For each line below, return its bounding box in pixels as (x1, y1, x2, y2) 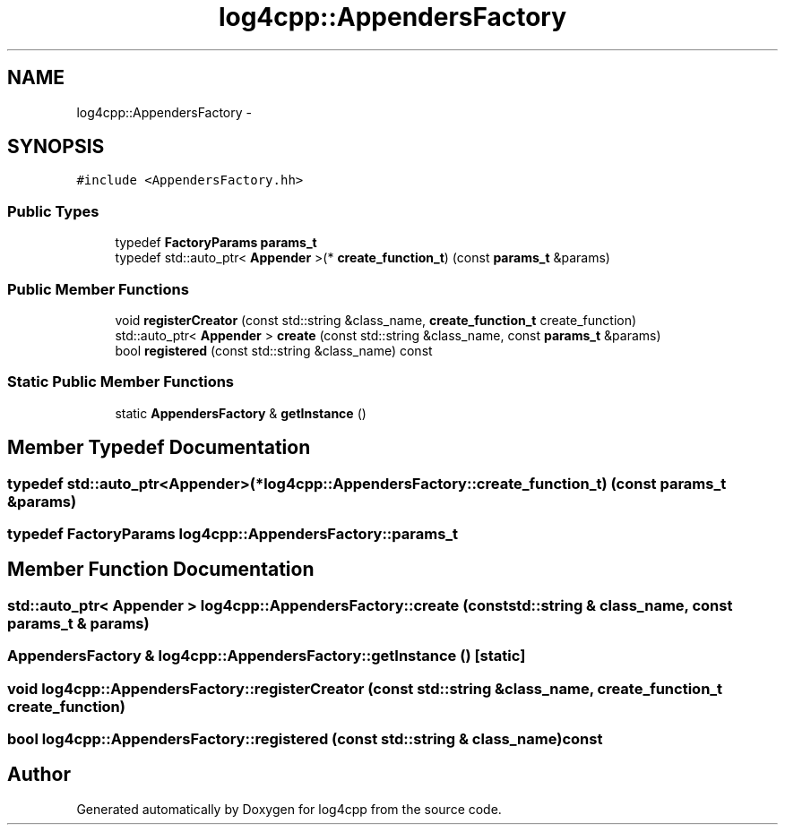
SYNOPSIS (7, 135, 105, 159)
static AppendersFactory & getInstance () (115, 405, 367, 421)
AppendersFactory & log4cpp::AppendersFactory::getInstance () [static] (7, 647, 526, 665)
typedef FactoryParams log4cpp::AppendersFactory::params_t (7, 524, 459, 543)
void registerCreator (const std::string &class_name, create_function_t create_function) (115, 312, 637, 328)
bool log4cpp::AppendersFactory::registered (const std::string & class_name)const (7, 729, 603, 748)
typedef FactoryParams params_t (115, 235, 317, 251)
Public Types (7, 202, 99, 220)
